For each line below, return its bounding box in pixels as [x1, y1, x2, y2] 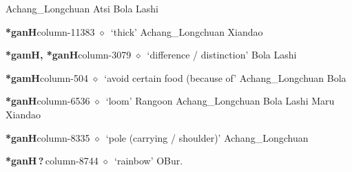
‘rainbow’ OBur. [114, 153, 183, 168]
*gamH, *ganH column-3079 [6, 47, 132, 62]
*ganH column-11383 [6, 24, 95, 39]
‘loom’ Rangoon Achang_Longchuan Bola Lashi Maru [105, 94, 335, 108]
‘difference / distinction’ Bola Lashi [147, 47, 297, 62]
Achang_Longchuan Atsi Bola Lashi [6, 1, 159, 15]
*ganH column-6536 [6, 94, 90, 108]
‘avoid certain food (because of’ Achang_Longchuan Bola [104, 70, 346, 85]
